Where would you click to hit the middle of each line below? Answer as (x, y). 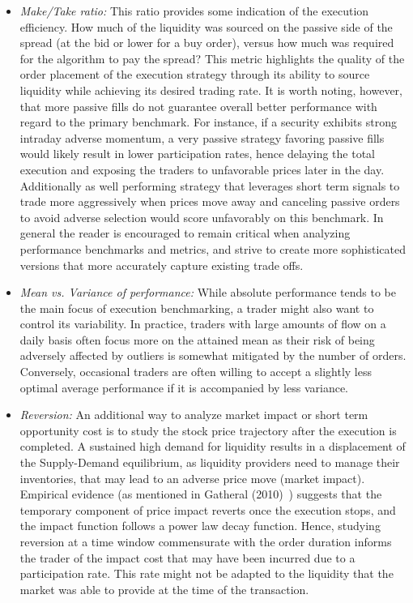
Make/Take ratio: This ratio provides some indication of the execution (194, 11)
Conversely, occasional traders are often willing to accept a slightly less (196, 372)
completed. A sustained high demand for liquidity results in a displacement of (213, 446)
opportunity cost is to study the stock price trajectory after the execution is (208, 430)
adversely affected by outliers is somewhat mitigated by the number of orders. (213, 355)
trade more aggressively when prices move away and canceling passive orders (210, 201)
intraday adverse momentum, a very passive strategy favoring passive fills (202, 137)
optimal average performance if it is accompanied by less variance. (184, 387)
